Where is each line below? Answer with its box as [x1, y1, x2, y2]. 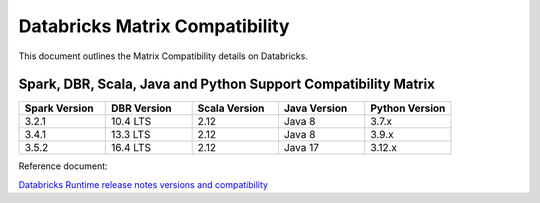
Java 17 [283, 141, 320, 155]
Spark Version [24, 101, 94, 115]
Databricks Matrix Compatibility [18, 15, 290, 37]
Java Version [283, 101, 348, 115]
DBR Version [110, 101, 172, 115]
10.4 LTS [110, 115, 152, 129]
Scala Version [197, 101, 265, 115]
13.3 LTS [110, 128, 151, 142]
